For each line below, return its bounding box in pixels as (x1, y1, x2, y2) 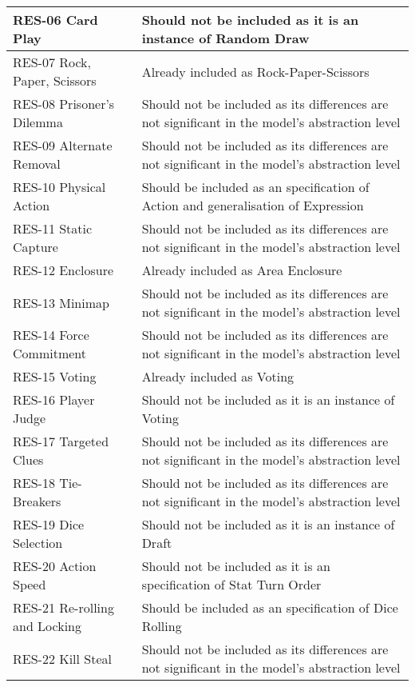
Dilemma (13, 113, 63, 131)
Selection (13, 533, 63, 552)
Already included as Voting (141, 367, 294, 385)
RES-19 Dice (13, 515, 85, 533)
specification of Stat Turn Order (141, 575, 322, 593)
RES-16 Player (13, 390, 95, 409)
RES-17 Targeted (13, 432, 109, 450)
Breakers (13, 492, 61, 510)
